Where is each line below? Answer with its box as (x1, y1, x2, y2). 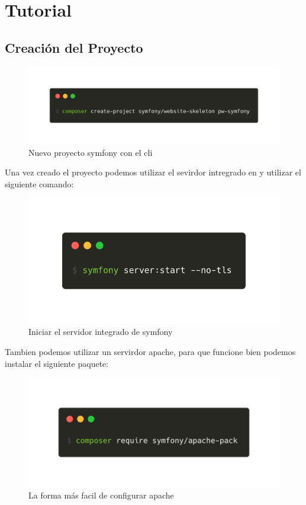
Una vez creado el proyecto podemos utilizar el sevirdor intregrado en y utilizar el (5, 166, 301, 178)
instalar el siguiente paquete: (5, 357, 109, 369)
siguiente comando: (5, 177, 74, 190)
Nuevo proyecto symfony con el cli (28, 146, 153, 158)
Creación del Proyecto (5, 38, 143, 56)
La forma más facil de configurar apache (28, 489, 174, 501)
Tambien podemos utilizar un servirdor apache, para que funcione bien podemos (5, 346, 296, 358)
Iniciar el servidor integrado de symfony (28, 325, 173, 338)
